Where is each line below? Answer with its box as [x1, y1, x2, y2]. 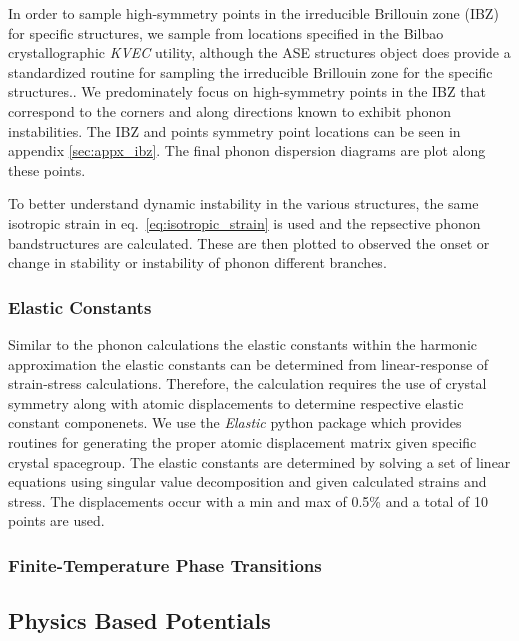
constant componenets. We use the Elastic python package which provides [8, 412, 462, 433]
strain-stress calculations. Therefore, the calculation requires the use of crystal [8, 373, 487, 394]
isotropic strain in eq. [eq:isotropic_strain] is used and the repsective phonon [8, 212, 481, 233]
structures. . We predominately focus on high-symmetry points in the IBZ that [8, 81, 486, 102]
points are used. [8, 510, 105, 531]
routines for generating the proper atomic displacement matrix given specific [8, 431, 477, 452]
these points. [8, 159, 86, 180]
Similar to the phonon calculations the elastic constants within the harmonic [8, 333, 478, 354]
